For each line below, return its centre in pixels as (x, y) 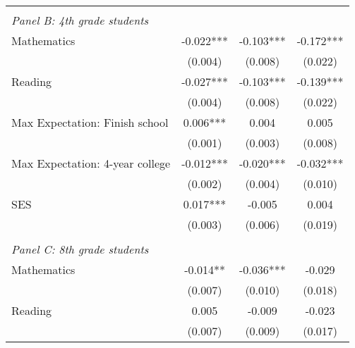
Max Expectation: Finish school (90, 122)
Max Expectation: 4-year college (91, 163)
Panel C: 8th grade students (80, 249)
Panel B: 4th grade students (80, 20)
